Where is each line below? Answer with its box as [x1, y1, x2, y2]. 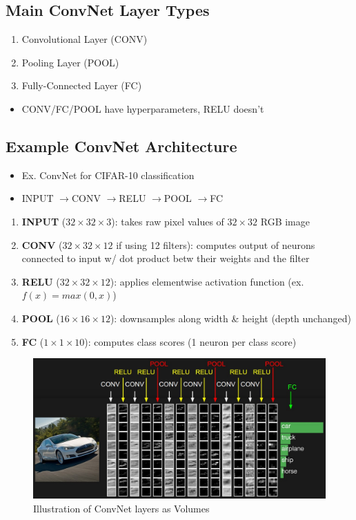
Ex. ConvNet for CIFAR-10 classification [21, 167, 195, 182]
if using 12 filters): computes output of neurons [116, 237, 315, 252]
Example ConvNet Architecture [6, 135, 237, 156]
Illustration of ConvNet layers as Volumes [33, 501, 210, 515]
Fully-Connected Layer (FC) [21, 78, 142, 93]
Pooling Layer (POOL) [21, 55, 119, 69]
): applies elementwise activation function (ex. [110, 274, 304, 288]
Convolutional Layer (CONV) [21, 32, 148, 46]
